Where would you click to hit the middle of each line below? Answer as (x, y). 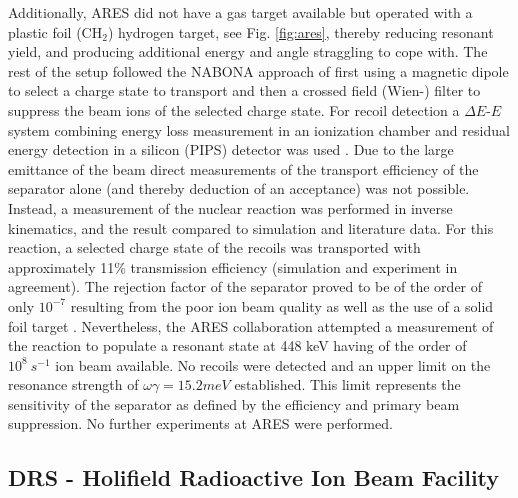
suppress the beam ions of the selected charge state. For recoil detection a (234, 109)
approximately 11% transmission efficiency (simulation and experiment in (233, 266)
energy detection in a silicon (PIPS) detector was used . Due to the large (231, 149)
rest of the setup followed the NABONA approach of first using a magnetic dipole (258, 70)
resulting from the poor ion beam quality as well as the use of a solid (282, 305)
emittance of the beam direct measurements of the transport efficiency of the (243, 168)
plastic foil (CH (55, 31)
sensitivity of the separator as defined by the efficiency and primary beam (234, 403)
